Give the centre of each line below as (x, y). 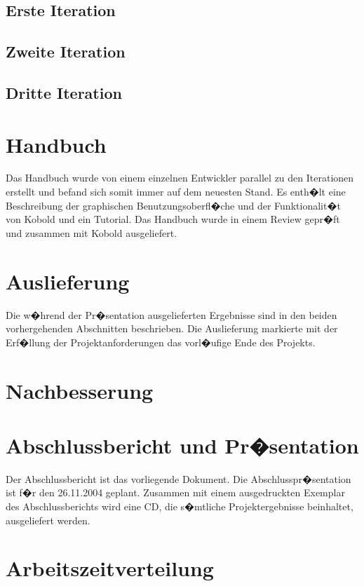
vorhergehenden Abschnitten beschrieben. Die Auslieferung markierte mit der (172, 328)
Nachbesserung (80, 390)
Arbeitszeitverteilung (110, 568)
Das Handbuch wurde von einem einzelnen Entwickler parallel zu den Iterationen (180, 178)
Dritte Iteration (64, 92)
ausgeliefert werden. (48, 520)
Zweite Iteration (66, 52)
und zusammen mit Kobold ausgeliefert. (92, 232)
